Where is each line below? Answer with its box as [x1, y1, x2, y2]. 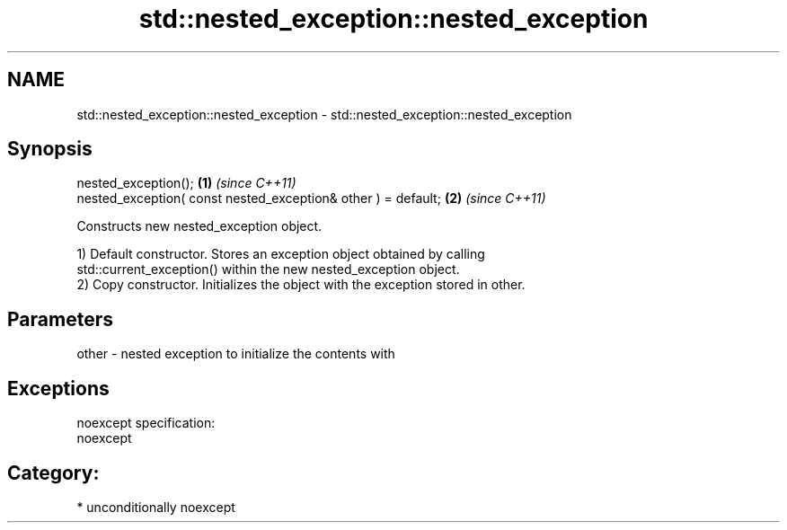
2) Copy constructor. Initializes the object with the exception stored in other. [76, 277, 526, 293]
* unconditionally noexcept [76, 499, 235, 515]
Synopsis [7, 137, 93, 161]
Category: [7, 461, 100, 484]
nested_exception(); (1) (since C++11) [76, 175, 296, 191]
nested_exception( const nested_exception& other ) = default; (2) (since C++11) [76, 190, 546, 207]
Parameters [7, 307, 113, 331]
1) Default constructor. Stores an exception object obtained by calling [76, 246, 485, 262]
